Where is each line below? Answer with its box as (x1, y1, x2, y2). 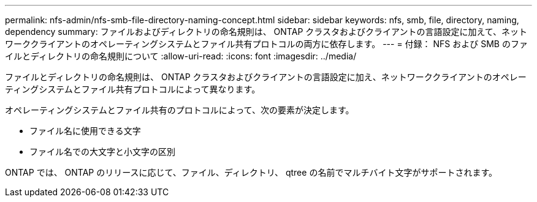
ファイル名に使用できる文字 (29, 125, 141, 136)
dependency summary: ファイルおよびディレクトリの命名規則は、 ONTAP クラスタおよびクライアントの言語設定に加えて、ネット (5, 26, 528, 37)
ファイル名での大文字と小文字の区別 (29, 146, 175, 157)
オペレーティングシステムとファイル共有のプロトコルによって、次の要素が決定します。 (5, 105, 354, 115)
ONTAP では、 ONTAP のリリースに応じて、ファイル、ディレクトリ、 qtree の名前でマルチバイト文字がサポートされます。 (5, 167, 497, 178)
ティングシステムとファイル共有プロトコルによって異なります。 (5, 84, 261, 94)
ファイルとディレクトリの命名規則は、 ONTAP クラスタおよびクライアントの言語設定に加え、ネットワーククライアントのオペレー (5, 72, 527, 82)
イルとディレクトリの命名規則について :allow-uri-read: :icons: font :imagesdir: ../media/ (5, 51, 357, 61)
